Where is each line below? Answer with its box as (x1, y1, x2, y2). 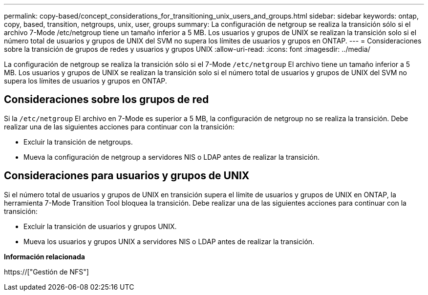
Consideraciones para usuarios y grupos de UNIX (4, 169, 250, 182)
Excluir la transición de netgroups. (23, 137, 133, 146)
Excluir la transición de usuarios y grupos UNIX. (23, 222, 177, 231)
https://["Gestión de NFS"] (4, 267, 89, 276)
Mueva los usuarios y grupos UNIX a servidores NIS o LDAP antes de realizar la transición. (23, 237, 315, 246)
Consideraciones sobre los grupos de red (4, 93, 209, 106)
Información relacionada (4, 252, 85, 261)
